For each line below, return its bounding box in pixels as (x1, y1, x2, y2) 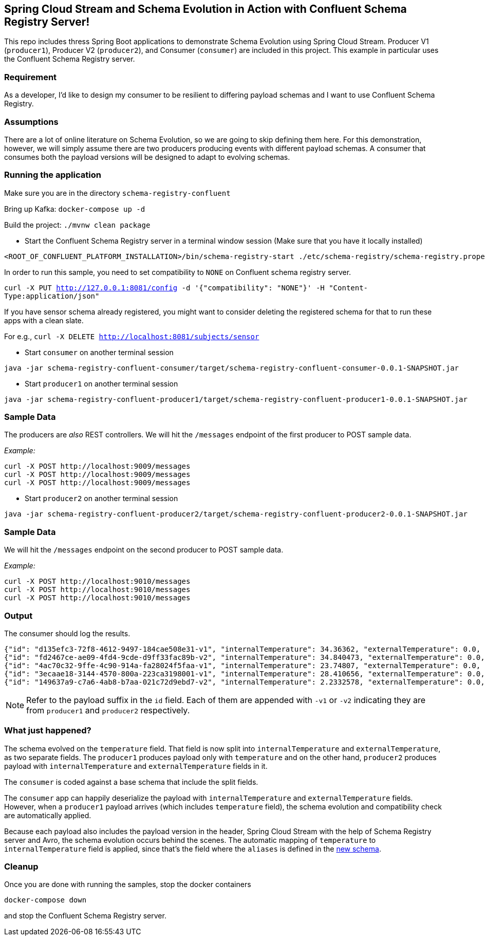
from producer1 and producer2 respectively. (26, 705, 190, 715)
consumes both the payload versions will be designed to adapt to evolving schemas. (4, 152, 290, 161)
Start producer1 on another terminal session (25, 379, 178, 388)
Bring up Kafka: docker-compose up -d (4, 204, 145, 213)
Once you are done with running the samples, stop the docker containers (4, 880, 251, 889)
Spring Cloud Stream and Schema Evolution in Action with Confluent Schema (4, 3, 407, 15)
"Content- (329, 283, 368, 292)
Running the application (4, 170, 101, 180)
